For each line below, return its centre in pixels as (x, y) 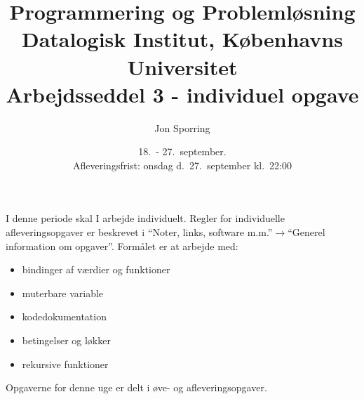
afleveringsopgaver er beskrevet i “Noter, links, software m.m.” (139, 232)
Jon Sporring (182, 127)
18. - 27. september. (182, 151)
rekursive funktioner (65, 364)
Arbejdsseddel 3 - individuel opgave (182, 94)
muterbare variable (63, 293)
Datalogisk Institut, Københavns (182, 39)
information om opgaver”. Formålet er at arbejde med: (122, 246)
